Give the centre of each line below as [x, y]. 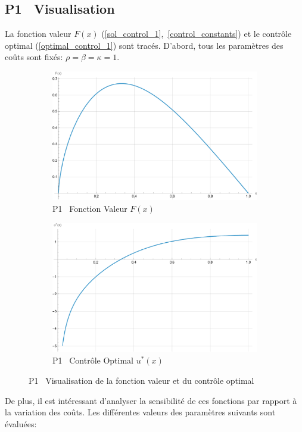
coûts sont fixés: [34, 57]
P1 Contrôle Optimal [93, 360]
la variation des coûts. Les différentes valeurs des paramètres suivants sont [140, 412]
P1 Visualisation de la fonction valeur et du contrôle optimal [141, 381]
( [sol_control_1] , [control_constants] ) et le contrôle [197, 34]
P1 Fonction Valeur [90, 208]
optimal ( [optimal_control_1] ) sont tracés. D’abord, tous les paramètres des [144, 45]
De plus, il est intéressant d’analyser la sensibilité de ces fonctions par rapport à [151, 400]
